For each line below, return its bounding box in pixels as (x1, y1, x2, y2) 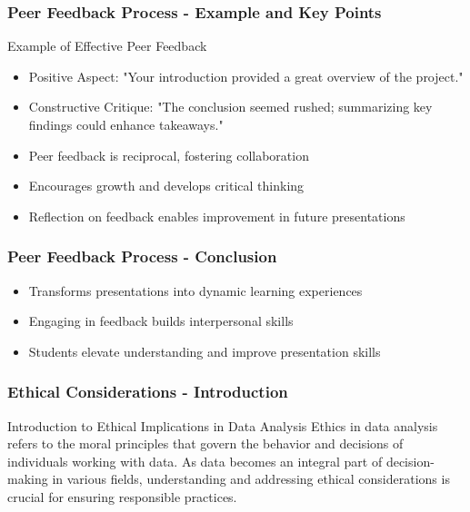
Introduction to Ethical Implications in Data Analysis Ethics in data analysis (7, 416, 438, 435)
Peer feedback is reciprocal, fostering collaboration (28, 145, 309, 164)
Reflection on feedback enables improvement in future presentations (28, 206, 405, 225)
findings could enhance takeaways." (28, 115, 224, 133)
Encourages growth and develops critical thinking (28, 176, 305, 195)
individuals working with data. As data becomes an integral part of (7, 451, 383, 470)
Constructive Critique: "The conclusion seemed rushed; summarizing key (28, 97, 433, 116)
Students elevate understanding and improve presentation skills (28, 341, 381, 360)
